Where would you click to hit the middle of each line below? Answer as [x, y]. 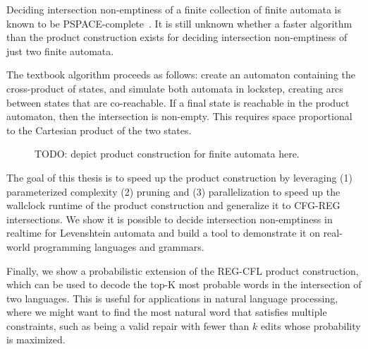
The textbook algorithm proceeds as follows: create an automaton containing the [181, 75]
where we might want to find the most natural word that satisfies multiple [167, 312]
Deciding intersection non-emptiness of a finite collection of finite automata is [174, 9]
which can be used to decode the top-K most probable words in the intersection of [184, 284]
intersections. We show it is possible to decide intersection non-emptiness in [170, 219]
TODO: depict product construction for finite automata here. [167, 154]
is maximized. [36, 339]
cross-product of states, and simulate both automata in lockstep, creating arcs [175, 88]
